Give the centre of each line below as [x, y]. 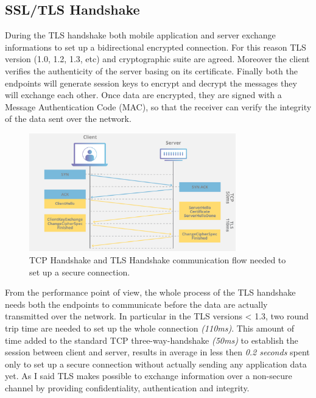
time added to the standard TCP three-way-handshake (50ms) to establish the [152, 340]
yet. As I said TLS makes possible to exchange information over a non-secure [149, 376]
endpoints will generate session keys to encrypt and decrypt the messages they [151, 83]
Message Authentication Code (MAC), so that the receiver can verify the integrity [158, 106]
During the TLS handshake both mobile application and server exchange [140, 35]
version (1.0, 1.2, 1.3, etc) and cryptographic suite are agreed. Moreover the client [157, 59]
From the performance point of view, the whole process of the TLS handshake [150, 292]
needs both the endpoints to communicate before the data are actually [136, 304]
